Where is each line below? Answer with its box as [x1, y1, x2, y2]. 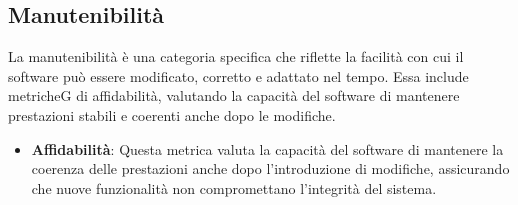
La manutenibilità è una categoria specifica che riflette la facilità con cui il [8, 46, 464, 67]
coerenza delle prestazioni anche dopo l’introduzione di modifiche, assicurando [31, 158, 510, 179]
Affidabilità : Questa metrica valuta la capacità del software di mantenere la [31, 138, 504, 159]
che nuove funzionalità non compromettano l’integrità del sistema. [31, 177, 437, 198]
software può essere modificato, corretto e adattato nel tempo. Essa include [8, 65, 469, 86]
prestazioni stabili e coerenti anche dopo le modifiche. [8, 104, 336, 125]
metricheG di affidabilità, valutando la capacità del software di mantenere [8, 85, 460, 106]
